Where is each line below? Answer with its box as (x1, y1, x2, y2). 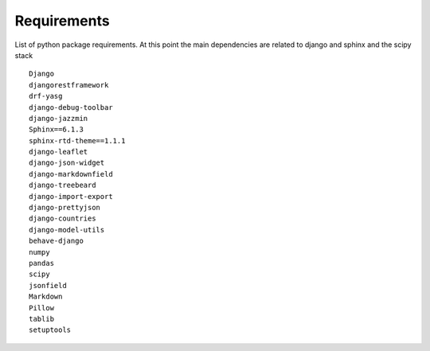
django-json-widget (29, 158, 105, 167)
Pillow (29, 303, 55, 312)
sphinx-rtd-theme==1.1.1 (29, 136, 126, 145)
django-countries (29, 214, 96, 223)
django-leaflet (29, 147, 88, 157)
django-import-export (29, 192, 113, 201)
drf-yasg (29, 92, 63, 101)
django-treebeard (29, 181, 96, 190)
